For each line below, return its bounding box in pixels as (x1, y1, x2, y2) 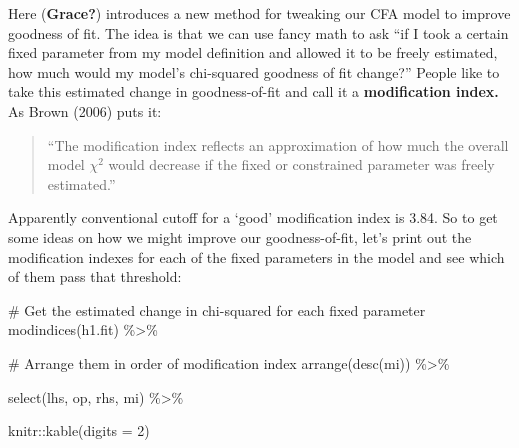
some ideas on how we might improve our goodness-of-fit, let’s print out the (8, 226, 472, 247)
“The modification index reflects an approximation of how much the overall (47, 134, 509, 155)
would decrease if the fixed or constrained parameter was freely (108, 154, 495, 175)
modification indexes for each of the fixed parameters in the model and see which (8, 246, 505, 267)
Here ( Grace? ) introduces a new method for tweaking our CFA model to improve (8, 3, 511, 23)
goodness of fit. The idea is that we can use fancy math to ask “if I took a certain (8, 22, 509, 43)
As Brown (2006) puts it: (8, 100, 162, 121)
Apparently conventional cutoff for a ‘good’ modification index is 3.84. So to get (8, 207, 498, 228)
